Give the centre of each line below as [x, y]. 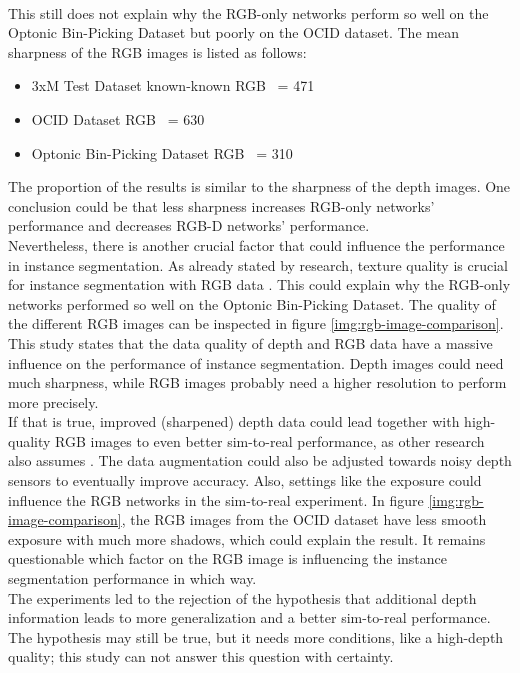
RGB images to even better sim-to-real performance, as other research [270, 440]
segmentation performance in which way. [132, 578]
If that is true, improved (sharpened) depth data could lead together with [234, 421]
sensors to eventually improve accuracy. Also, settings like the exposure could [245, 480]
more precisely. [53, 401]
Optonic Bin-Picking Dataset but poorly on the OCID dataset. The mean [233, 32]
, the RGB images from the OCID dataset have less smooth [304, 519]
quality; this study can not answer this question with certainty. [201, 656]
